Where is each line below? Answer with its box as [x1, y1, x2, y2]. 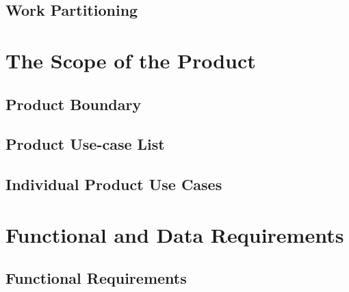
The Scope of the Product [5, 46, 256, 74]
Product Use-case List [5, 133, 165, 155]
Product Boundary [5, 93, 142, 114]
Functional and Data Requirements [5, 220, 344, 248]
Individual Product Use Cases [5, 174, 222, 195]
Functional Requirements [5, 267, 187, 289]
